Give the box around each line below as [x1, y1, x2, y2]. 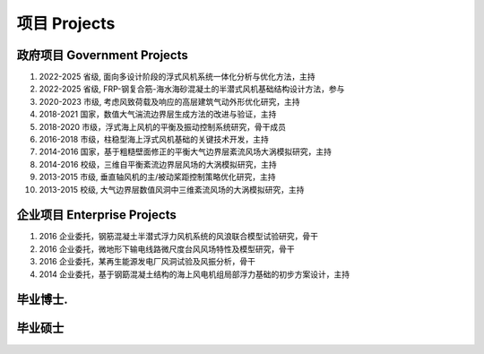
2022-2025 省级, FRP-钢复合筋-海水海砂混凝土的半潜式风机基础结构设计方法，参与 [39, 83, 345, 94]
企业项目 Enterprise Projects [16, 207, 177, 223]
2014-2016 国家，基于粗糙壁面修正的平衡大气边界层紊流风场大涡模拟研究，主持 [39, 146, 332, 157]
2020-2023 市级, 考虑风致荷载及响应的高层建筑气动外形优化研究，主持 [39, 96, 300, 107]
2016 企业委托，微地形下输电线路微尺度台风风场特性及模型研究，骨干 [39, 243, 295, 255]
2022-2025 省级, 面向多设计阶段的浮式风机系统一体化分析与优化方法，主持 [39, 72, 315, 82]
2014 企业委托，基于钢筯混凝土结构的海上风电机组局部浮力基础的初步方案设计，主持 [39, 269, 350, 280]
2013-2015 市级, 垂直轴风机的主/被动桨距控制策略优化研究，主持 [39, 171, 277, 183]
